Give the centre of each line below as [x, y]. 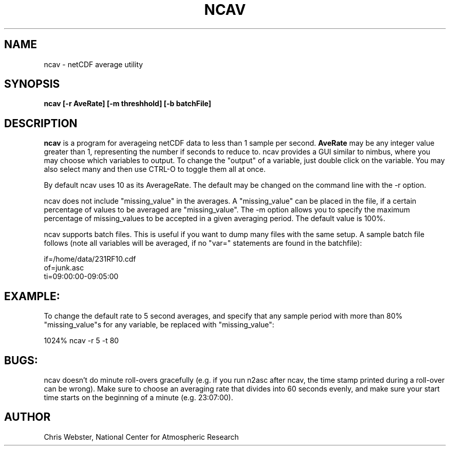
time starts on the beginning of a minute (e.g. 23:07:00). [138, 397]
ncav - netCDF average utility [93, 64]
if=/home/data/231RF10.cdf [90, 259]
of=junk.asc [64, 268]
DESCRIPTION [41, 123]
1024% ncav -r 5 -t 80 [81, 341]
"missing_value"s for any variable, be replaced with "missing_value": [159, 325]
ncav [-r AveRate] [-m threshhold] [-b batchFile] [127, 104]
